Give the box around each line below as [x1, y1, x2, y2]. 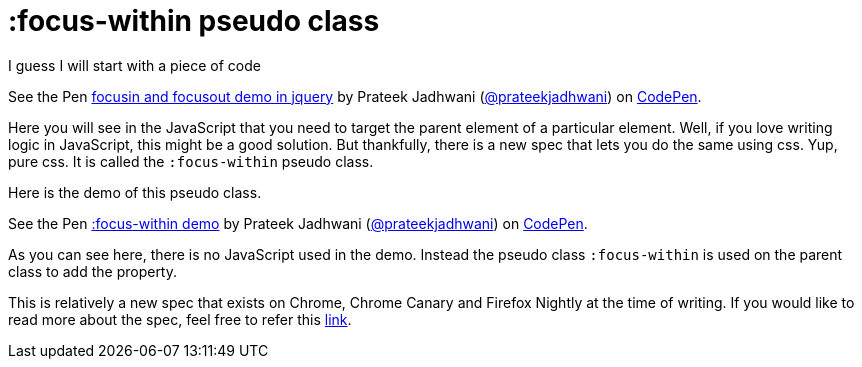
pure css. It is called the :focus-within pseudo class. [8, 152, 374, 170]
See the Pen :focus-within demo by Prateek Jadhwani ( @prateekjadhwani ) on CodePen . [8, 214, 588, 232]
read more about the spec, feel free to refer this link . [8, 310, 352, 328]
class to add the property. [8, 262, 178, 280]
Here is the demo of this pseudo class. [8, 183, 262, 201]
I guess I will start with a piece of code [8, 56, 261, 74]
